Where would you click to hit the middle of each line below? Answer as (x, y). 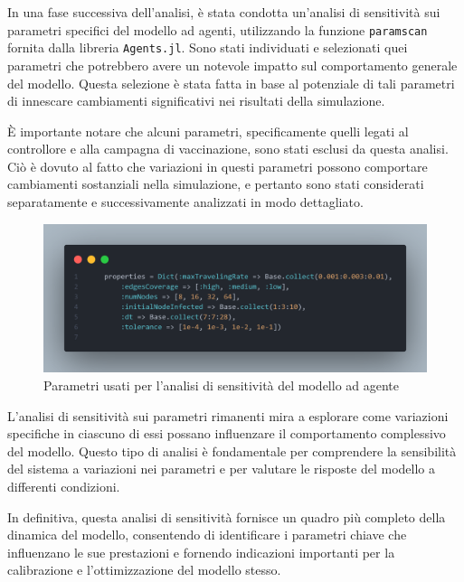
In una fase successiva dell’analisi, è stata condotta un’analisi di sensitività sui (224, 12)
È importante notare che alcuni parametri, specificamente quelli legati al (208, 131)
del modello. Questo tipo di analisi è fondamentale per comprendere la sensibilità (232, 451)
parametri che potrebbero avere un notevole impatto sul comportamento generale (232, 65)
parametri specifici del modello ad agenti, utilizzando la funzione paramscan (218, 29)
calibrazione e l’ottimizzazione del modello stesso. (144, 570)
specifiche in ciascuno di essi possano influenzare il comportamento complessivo (227, 433)
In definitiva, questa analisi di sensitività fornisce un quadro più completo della (227, 516)
